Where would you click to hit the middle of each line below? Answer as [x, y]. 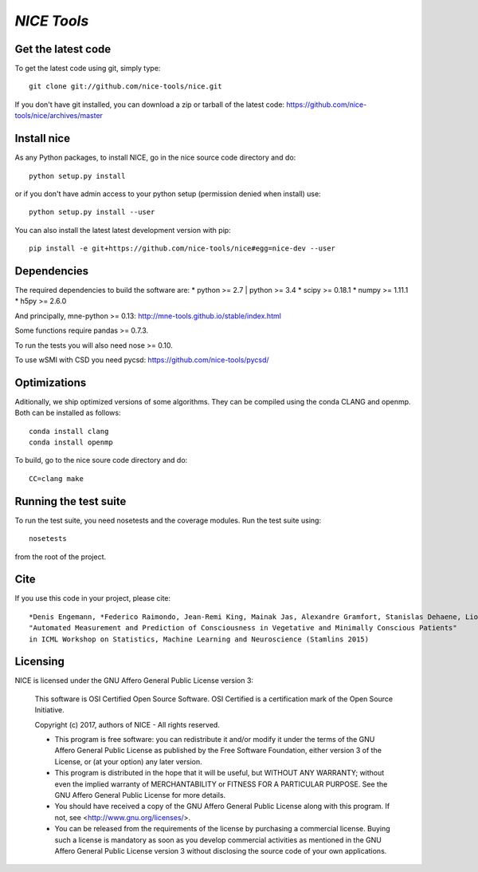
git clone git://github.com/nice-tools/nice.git [125, 87]
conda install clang [69, 431]
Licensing [40, 662]
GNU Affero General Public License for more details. [140, 795]
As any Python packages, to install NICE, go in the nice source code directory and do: [155, 158]
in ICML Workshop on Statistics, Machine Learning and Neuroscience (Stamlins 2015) [199, 639]
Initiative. [50, 710]
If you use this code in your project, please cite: [93, 598]
